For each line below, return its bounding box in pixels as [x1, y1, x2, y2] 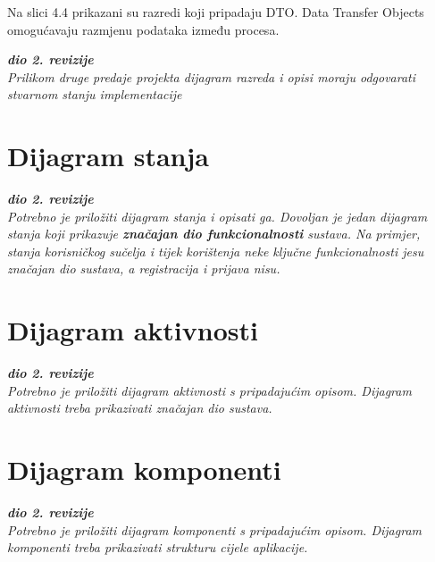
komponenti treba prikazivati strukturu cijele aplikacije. [7, 538, 308, 557]
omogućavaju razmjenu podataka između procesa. [7, 20, 280, 38]
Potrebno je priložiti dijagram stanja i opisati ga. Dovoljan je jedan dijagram [7, 206, 428, 225]
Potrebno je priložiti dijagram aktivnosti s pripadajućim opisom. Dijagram [7, 381, 412, 399]
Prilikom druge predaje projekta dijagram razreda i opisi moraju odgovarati [7, 67, 416, 86]
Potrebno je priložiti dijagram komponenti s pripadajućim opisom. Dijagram [7, 520, 422, 539]
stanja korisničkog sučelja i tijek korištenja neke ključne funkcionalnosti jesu [7, 241, 424, 260]
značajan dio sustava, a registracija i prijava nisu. [7, 259, 280, 278]
